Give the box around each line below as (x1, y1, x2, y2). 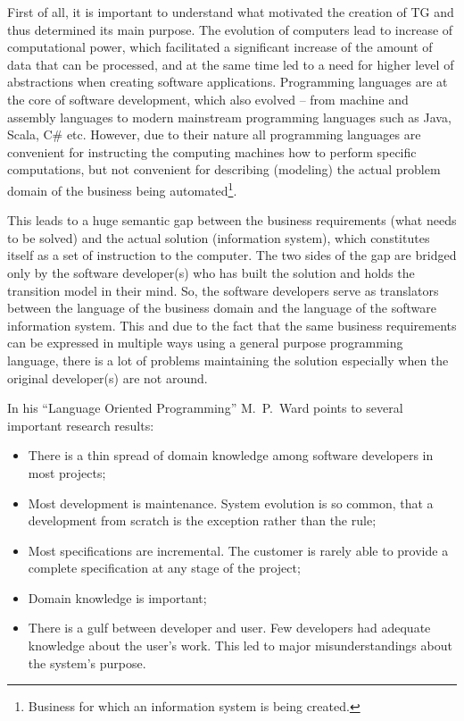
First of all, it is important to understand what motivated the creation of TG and (7, 3, 454, 21)
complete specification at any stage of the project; (28, 558, 301, 577)
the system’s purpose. (28, 653, 146, 672)
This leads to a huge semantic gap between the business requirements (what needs (7, 211, 457, 230)
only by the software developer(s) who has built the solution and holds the (7, 263, 415, 281)
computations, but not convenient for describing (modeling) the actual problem (7, 160, 441, 179)
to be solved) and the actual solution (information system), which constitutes (7, 228, 430, 247)
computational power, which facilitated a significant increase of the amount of (7, 38, 433, 56)
